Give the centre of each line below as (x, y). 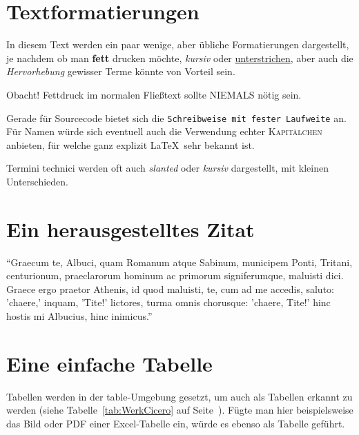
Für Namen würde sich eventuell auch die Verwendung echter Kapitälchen (164, 131)
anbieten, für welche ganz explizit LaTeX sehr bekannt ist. (130, 144)
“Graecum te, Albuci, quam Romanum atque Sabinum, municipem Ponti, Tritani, (179, 262)
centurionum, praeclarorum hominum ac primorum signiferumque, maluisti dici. (175, 275)
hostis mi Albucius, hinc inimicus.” (79, 316)
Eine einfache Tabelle (109, 363)
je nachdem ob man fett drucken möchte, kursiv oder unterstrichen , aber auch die (180, 58)
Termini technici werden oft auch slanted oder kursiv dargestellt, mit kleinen (167, 168)
